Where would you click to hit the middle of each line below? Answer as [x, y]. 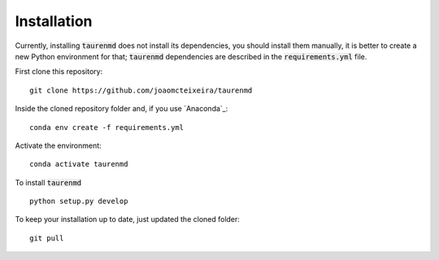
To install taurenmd [48, 182]
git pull [47, 238]
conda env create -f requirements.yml [107, 127]
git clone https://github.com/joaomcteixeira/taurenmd [141, 90]
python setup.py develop [79, 201]
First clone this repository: [59, 71]
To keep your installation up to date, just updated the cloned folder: [127, 219]
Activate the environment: [58, 145]
